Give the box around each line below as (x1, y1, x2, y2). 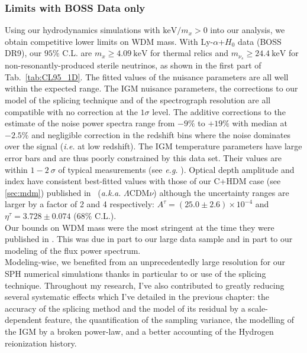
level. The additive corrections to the (152, 105, 286, 117)
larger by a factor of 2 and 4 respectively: (5, 198, 155, 210)
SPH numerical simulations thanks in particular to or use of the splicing (5, 267, 266, 279)
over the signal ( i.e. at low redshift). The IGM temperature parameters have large (5, 140, 302, 152)
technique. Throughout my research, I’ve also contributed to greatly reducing (5, 279, 285, 291)
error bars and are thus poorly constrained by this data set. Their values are (5, 152, 282, 164)
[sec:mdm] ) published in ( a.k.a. (5, 186, 121, 198)
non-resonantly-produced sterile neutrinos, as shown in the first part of (5, 59, 261, 71)
